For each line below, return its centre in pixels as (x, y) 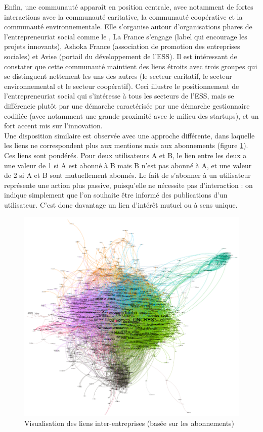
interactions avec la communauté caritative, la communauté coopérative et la (123, 16)
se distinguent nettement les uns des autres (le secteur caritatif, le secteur (118, 76)
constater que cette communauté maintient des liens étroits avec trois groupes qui (131, 66)
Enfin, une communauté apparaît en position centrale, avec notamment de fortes (129, 7)
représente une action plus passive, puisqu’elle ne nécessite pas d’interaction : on (128, 185)
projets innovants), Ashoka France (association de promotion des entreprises (122, 46)
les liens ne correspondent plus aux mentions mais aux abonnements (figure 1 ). (126, 145)
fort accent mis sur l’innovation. (53, 126)
